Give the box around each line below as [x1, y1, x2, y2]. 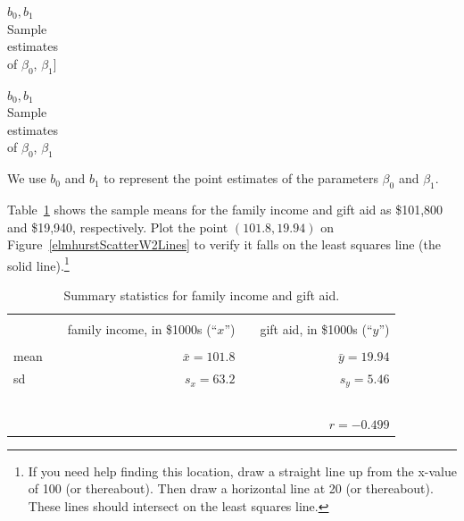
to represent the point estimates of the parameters [104, 169, 378, 188]
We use [7, 169, 46, 188]
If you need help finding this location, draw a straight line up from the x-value [28, 461, 457, 480]
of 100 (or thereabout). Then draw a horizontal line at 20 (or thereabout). [28, 479, 434, 498]
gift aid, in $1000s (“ [260, 320, 373, 339]
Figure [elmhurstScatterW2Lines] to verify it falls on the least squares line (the [7, 235, 442, 254]
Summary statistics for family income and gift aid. [63, 285, 340, 304]
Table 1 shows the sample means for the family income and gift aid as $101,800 [7, 199, 443, 218]
